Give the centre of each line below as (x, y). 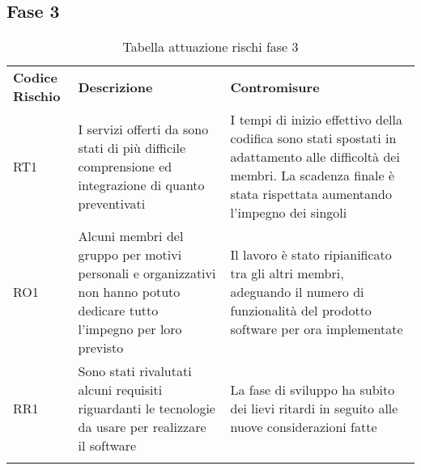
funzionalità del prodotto (301, 311)
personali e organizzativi (147, 273)
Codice (35, 78)
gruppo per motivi (130, 255)
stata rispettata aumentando (311, 194)
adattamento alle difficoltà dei (315, 157)
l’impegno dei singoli (289, 213)
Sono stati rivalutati (135, 371)
